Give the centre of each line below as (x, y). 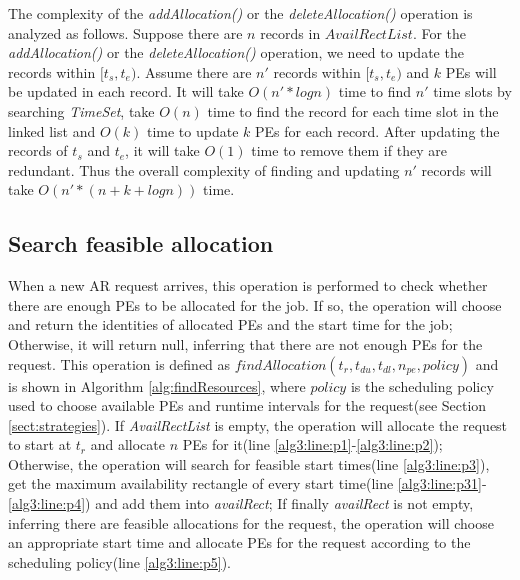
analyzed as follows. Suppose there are (125, 32)
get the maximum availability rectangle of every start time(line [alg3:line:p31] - (247, 483)
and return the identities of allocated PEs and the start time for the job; (230, 324)
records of (38, 150)
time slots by (472, 91)
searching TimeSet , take (81, 110)
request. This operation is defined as (119, 363)
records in (290, 32)
